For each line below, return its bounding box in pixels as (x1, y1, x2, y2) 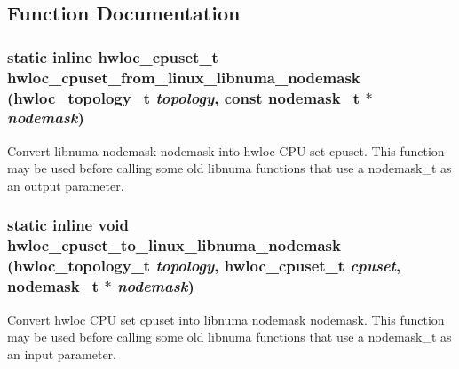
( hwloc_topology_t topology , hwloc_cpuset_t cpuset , (7, 255, 401, 277)
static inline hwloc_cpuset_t (7, 45, 218, 67)
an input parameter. (7, 344, 116, 363)
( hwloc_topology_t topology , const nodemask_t (7, 86, 360, 108)
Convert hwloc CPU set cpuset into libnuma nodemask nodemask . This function (7, 310, 445, 328)
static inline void (7, 214, 129, 236)
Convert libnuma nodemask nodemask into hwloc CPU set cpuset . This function (7, 141, 445, 160)
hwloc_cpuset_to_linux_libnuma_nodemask (7, 234, 341, 256)
